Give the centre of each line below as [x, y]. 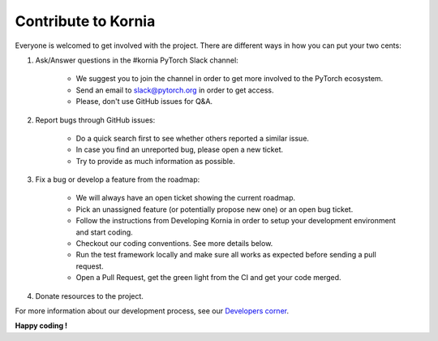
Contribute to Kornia [85, 21]
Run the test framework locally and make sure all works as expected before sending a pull [226, 255]
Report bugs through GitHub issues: [95, 120]
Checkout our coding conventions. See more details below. [174, 244]
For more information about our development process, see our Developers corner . [152, 311]
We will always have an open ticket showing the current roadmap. [186, 198]
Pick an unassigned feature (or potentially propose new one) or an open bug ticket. [215, 209]
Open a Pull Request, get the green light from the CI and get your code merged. [208, 278]
